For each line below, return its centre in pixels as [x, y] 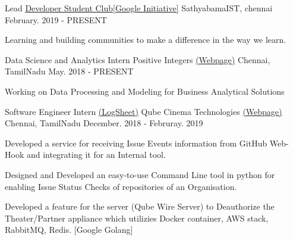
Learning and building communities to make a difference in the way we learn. [146, 40]
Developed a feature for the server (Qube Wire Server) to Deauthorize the [140, 206]
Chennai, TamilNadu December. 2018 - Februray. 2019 [104, 123]
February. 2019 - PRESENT [56, 19]
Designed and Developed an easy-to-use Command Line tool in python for [140, 174]
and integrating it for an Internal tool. [96, 155]
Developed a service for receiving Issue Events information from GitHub [136, 143]
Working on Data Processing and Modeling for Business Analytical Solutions [145, 91]
